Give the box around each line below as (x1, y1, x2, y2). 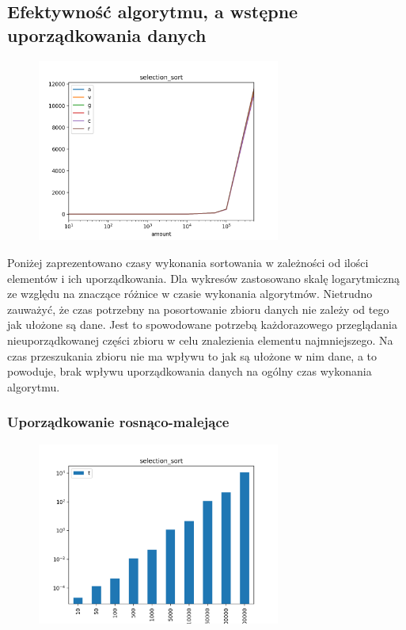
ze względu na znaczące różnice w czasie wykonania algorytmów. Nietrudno (7, 285, 373, 302)
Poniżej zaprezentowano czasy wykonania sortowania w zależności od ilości (7, 254, 369, 270)
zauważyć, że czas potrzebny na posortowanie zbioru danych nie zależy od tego (7, 300, 389, 317)
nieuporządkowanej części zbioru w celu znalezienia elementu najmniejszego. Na (7, 331, 393, 348)
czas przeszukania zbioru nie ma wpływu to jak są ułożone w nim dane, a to (7, 347, 378, 364)
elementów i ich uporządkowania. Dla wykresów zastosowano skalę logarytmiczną (7, 269, 400, 286)
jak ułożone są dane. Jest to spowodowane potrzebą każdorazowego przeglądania (7, 316, 397, 333)
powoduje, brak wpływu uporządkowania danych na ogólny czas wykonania (7, 363, 372, 380)
